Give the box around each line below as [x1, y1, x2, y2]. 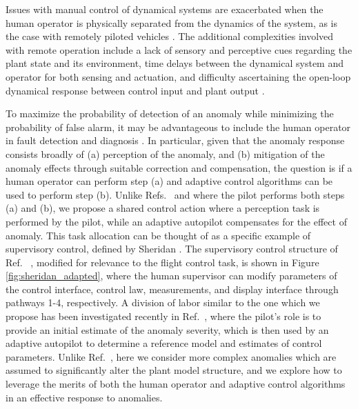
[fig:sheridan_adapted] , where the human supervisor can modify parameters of [6, 268, 337, 283]
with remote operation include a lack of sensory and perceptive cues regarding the [6, 42, 352, 57]
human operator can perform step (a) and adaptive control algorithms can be [6, 174, 333, 188]
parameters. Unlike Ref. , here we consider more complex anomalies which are [6, 349, 337, 363]
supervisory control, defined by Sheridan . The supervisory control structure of [6, 241, 338, 256]
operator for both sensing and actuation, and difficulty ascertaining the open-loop [6, 69, 351, 83]
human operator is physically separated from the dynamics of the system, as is [6, 15, 338, 30]
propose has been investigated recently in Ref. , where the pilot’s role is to [6, 309, 321, 323]
